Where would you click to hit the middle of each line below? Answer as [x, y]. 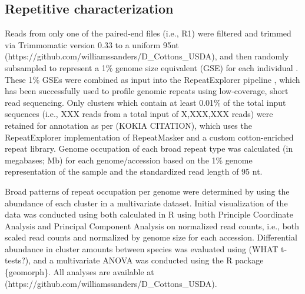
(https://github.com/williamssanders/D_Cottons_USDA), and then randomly [147, 56]
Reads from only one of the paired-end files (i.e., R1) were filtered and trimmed [148, 33]
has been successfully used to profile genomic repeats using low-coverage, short [147, 91]
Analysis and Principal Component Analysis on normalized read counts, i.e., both [152, 225]
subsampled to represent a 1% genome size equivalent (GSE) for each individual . [152, 67]
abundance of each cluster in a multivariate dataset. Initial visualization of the [146, 203]
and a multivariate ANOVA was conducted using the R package [148, 260]
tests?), [18, 260]
